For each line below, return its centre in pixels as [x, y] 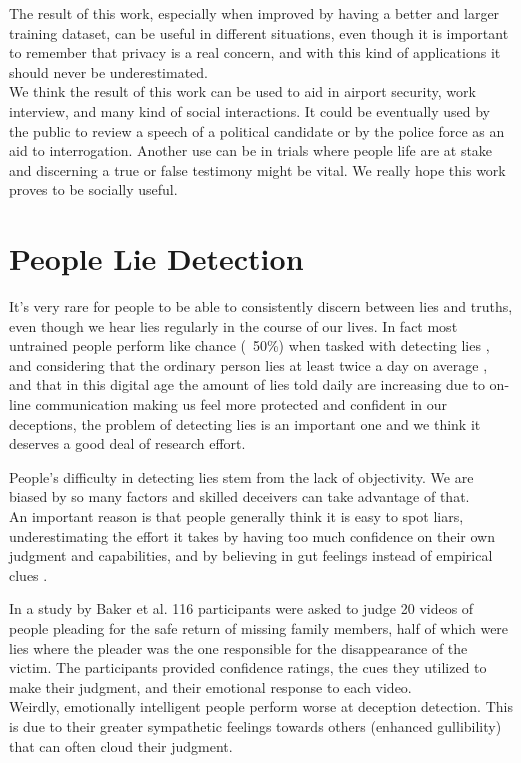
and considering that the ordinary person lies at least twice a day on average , [248, 364]
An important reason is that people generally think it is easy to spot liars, [236, 516]
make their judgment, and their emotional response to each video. [210, 686]
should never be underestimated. [108, 71]
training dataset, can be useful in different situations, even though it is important [259, 32]
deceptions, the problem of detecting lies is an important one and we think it [245, 423]
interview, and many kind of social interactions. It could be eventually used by [249, 110]
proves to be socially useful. [93, 189]
